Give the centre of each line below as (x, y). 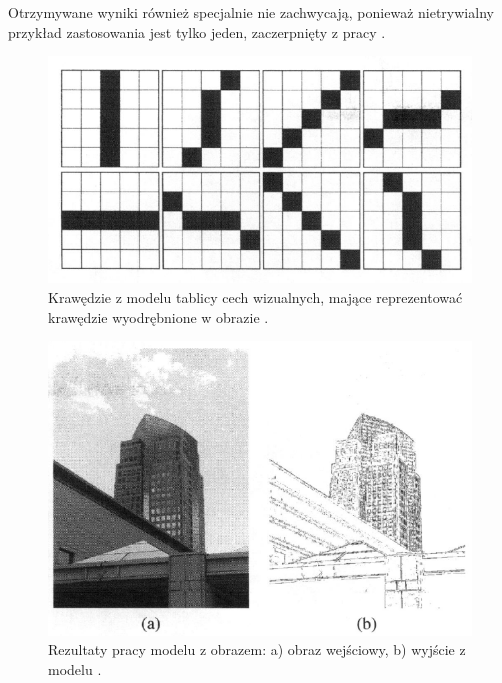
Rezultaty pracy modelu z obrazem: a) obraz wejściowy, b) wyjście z (257, 649)
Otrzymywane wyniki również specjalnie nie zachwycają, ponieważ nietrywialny (251, 12)
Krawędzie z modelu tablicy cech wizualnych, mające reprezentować (255, 297)
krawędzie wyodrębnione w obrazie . (158, 316)
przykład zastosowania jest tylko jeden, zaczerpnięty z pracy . (197, 31)
